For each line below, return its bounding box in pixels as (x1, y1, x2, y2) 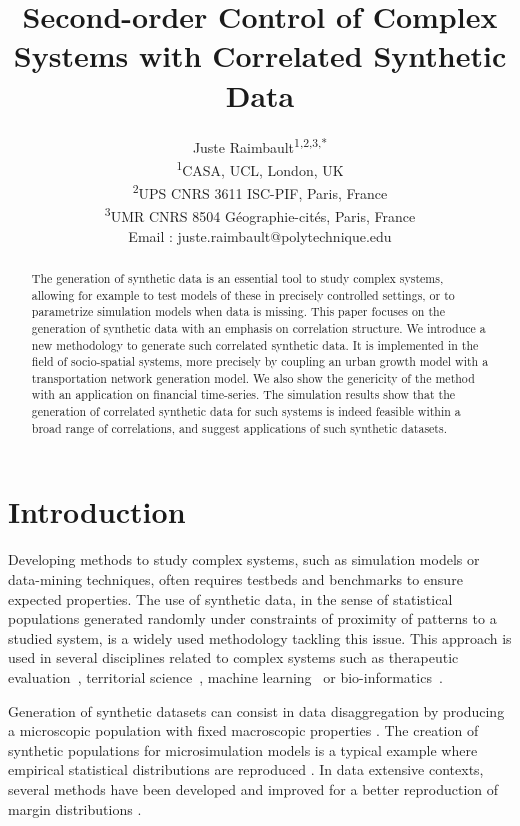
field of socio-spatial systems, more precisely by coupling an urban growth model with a (31, 353, 489, 370)
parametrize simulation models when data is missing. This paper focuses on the (31, 303, 445, 320)
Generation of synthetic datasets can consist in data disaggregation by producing (8, 700, 505, 721)
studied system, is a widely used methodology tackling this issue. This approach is (8, 627, 512, 648)
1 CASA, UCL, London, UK (176, 156, 344, 180)
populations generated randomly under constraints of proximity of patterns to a (8, 608, 497, 629)
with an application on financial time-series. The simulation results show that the (31, 386, 456, 403)
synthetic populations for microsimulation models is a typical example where (8, 739, 478, 760)
